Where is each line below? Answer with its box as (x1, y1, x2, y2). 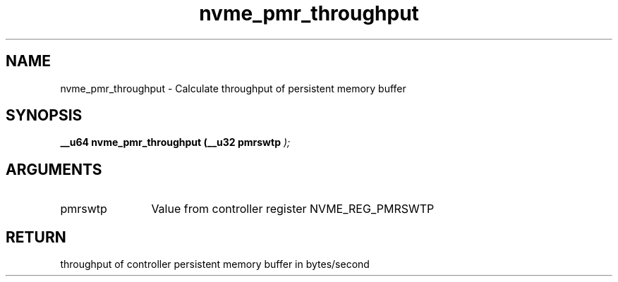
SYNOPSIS (6, 106, 83, 125)
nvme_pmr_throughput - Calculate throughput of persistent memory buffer (60, 82, 406, 94)
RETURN (6, 228, 66, 246)
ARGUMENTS (6, 160, 102, 178)
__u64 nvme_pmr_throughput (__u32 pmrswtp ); (60, 136, 291, 149)
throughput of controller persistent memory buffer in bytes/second (60, 258, 370, 271)
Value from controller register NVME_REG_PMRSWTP (151, 202, 435, 216)
